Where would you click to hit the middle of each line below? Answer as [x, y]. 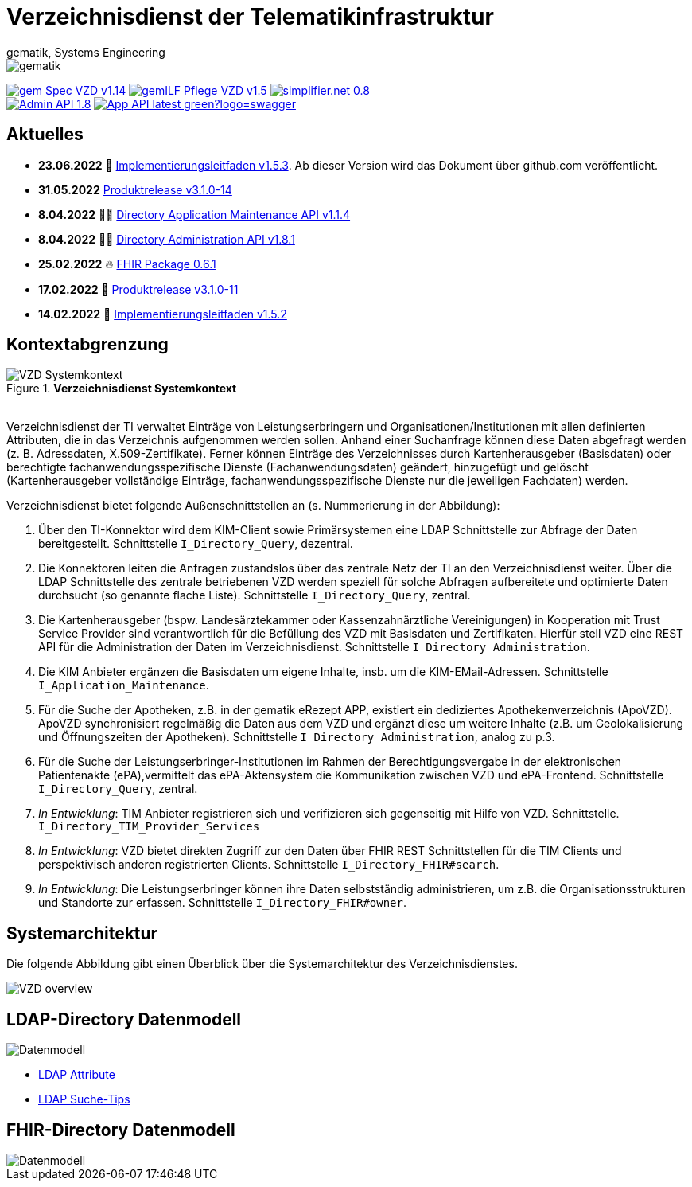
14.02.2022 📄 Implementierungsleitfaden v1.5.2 [163, 314]
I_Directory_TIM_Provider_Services [149, 827]
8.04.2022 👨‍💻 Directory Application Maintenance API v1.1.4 [194, 214]
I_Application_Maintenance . [124, 685]
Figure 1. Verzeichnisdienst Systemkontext [122, 389]
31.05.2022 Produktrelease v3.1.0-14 [135, 189]
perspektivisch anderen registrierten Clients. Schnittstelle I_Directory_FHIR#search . [269, 865]
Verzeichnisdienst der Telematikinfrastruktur [250, 17]
